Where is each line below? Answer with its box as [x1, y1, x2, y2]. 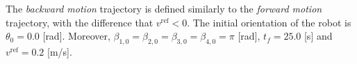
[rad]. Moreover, [42, 29, 110, 43]
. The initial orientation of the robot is [187, 15, 351, 29]
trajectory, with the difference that [6, 15, 153, 29]
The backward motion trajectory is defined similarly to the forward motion [6, 1, 322, 15]
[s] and [304, 29, 333, 43]
